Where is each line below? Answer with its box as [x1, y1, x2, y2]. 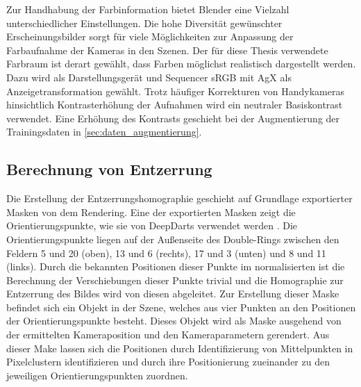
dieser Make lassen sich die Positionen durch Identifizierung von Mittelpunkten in [6, 340, 353, 355]
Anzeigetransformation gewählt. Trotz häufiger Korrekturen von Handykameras [6, 83, 345, 98]
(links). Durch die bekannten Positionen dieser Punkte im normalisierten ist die [6, 259, 345, 274]
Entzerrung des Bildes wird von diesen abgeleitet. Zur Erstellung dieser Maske [6, 286, 339, 301]
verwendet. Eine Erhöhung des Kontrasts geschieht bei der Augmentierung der [6, 110, 340, 125]
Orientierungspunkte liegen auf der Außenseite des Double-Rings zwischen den [6, 231, 339, 246]
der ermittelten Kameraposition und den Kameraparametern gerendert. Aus [6, 327, 330, 342]
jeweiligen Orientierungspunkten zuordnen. [6, 368, 188, 382]
